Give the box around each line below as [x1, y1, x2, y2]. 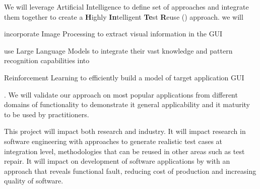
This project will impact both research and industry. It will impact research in [4, 126, 246, 136]
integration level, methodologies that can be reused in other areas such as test [4, 146, 245, 156]
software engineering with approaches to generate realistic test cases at [4, 135, 223, 146]
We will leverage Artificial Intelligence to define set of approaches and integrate [4, 2, 249, 12]
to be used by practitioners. [4, 109, 89, 119]
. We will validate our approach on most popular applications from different [4, 89, 238, 100]
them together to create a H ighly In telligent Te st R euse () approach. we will [4, 11, 243, 22]
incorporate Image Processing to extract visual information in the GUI [4, 28, 223, 39]
